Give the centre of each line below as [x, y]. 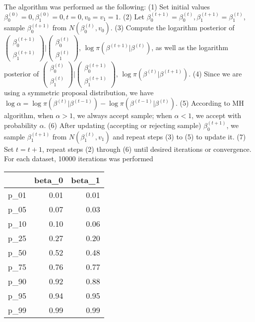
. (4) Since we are [215, 73]
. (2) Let [132, 16]
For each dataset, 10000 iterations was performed [79, 159]
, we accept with [217, 115]
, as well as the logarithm [190, 47]
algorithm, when [29, 115]
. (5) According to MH [210, 103]
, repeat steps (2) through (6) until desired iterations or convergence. [147, 149]
